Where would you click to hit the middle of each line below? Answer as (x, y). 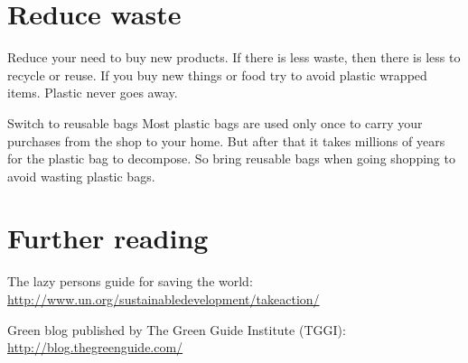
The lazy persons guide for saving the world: (130, 281)
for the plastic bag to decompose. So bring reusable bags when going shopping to (231, 158)
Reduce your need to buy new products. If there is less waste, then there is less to (234, 57)
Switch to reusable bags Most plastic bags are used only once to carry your (215, 122)
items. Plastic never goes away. (93, 93)
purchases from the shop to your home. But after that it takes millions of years (226, 140)
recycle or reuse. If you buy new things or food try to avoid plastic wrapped (217, 74)
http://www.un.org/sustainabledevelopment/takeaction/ (164, 299)
